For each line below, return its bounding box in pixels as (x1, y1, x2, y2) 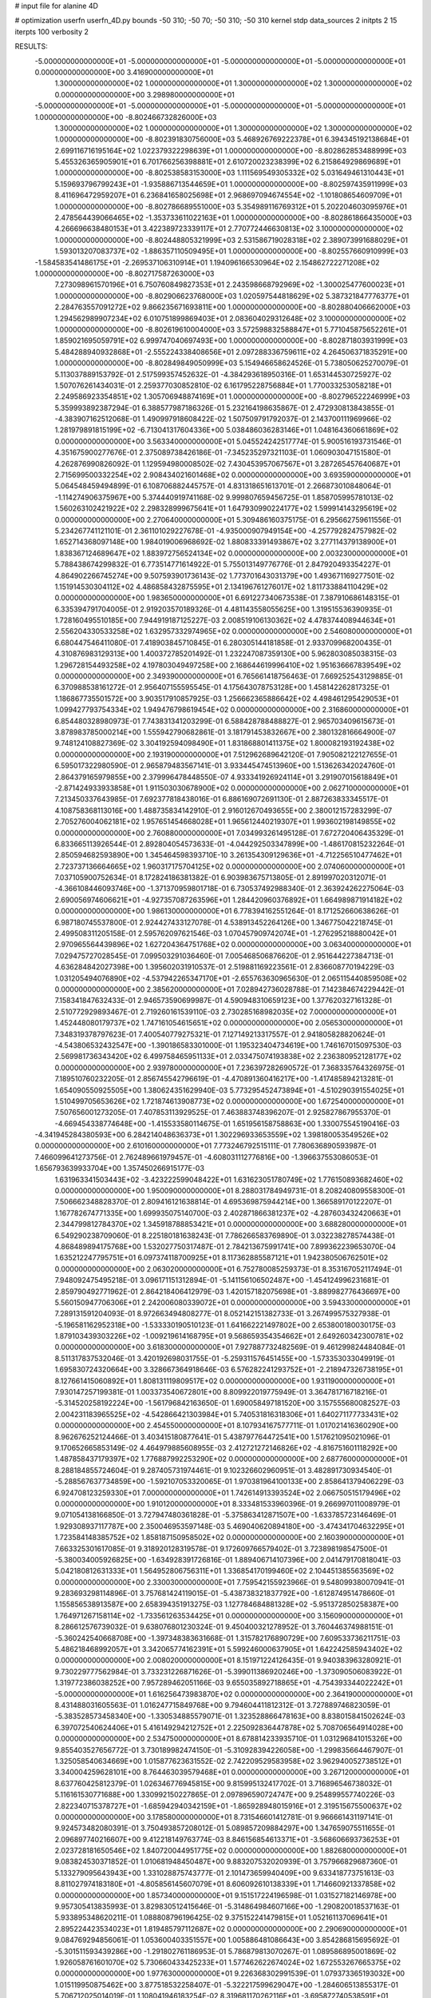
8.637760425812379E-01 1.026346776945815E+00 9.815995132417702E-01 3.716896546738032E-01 (54, 1778, 393, 1788)
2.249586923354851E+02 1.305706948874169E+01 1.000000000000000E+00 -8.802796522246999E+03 (54, 392, 410, 401)
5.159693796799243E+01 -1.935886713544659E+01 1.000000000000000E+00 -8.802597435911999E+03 (54, 179, 408, 189)
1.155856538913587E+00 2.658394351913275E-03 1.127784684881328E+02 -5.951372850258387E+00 (54, 1599, 399, 1610)
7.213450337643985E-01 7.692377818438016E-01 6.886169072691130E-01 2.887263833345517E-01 (54, 794, 389, 804)
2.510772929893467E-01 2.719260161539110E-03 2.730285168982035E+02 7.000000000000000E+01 (54, 1007, 397, 1017)
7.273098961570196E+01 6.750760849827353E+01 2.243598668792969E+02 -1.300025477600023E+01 (54, 280, 405, 289)
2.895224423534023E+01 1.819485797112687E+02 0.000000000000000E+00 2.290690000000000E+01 (54, 1924, 407, 1933)
